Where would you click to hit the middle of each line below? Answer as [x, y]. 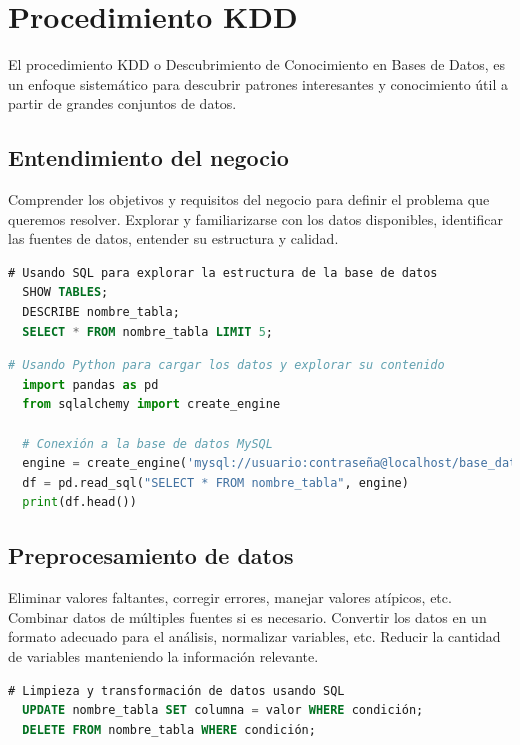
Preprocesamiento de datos [151, 555]
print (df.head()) [79, 502]
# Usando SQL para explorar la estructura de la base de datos [223, 272]
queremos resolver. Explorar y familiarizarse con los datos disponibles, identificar [255, 218]
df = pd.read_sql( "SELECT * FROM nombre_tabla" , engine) [215, 482]
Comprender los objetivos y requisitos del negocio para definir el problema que [249, 199]
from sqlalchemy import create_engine [151, 404]
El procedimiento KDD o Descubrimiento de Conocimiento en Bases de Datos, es [257, 64]
